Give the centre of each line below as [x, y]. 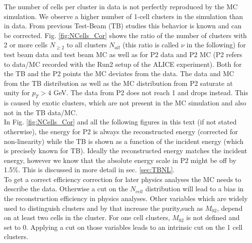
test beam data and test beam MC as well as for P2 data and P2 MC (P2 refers [123, 54]
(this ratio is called [151, 45]
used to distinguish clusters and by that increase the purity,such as [104, 208]
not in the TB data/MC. [41, 112]
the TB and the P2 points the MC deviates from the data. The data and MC [119, 73]
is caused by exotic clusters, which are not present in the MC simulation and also [125, 103]
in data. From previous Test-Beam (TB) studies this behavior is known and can [123, 26]
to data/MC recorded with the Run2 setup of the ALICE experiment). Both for [123, 64]
